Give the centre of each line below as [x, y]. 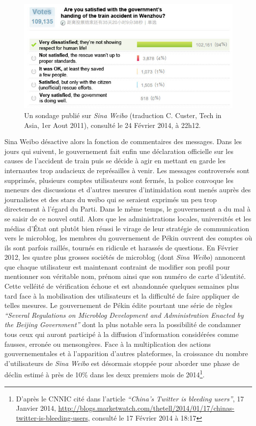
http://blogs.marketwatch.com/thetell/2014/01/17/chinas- [146, 408]
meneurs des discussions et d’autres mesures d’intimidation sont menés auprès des [128, 190]
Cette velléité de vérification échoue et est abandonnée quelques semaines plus [122, 286]
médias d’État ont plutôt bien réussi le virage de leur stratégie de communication [127, 228]
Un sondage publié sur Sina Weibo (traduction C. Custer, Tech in [123, 115]
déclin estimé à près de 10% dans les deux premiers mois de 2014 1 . [105, 374]
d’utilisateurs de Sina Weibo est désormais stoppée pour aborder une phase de [122, 363]
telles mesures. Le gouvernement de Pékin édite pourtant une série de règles [119, 305]
